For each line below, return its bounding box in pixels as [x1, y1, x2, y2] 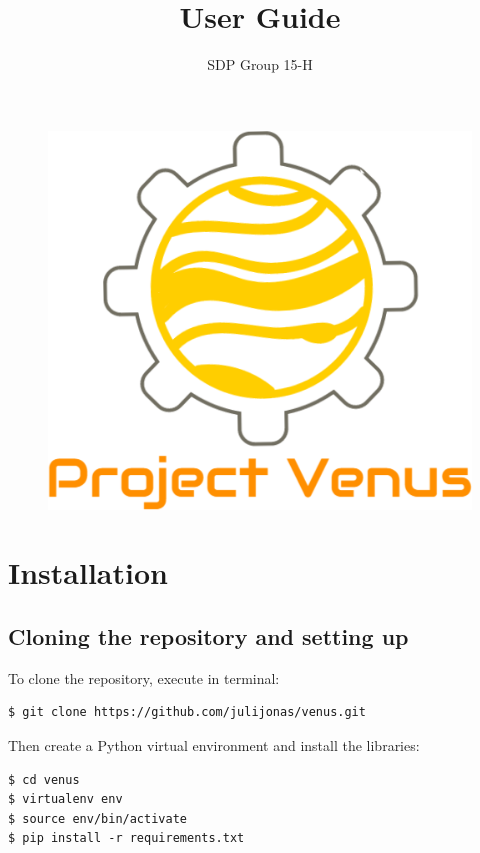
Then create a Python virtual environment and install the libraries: [8, 735, 420, 755]
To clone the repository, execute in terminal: [8, 667, 280, 688]
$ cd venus [8, 772, 80, 787]
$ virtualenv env [8, 792, 123, 807]
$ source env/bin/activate [8, 811, 187, 826]
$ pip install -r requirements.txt [8, 831, 245, 846]
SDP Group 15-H [207, 54, 313, 75]
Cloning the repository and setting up [8, 621, 409, 651]
